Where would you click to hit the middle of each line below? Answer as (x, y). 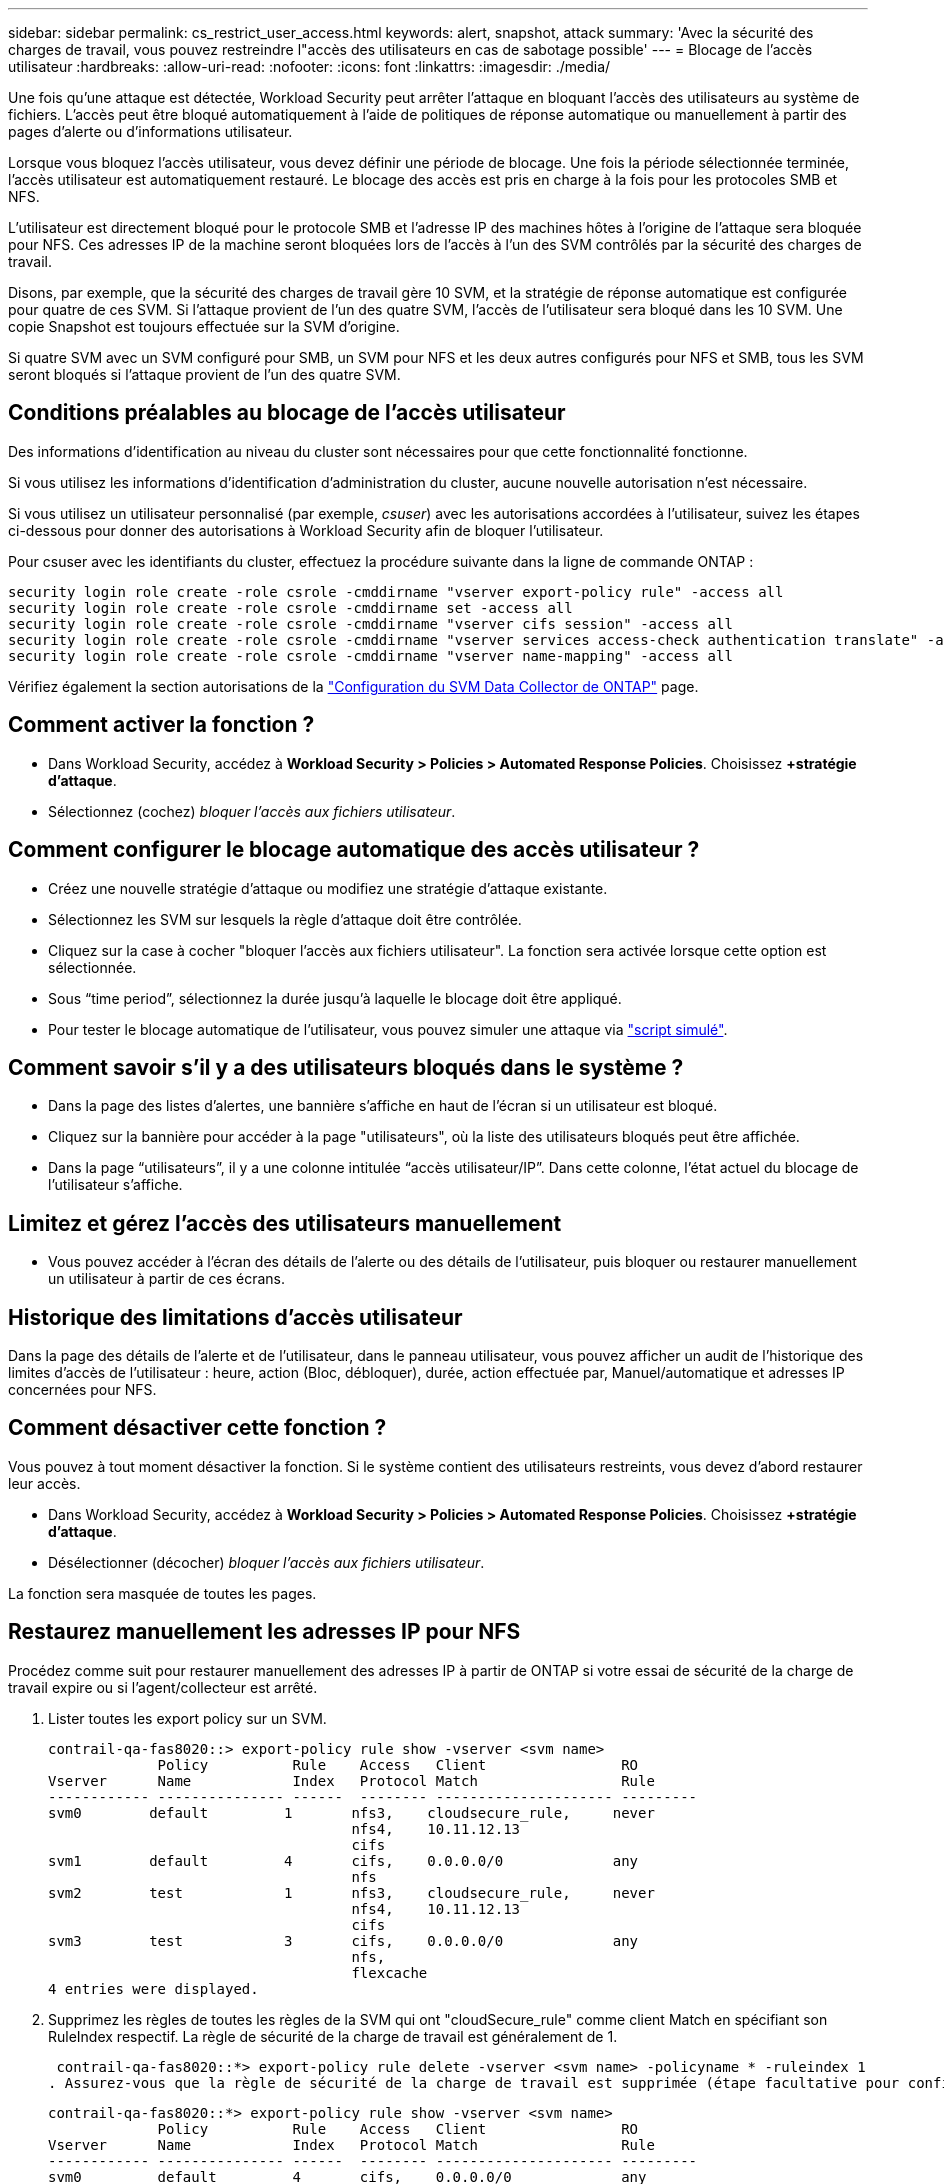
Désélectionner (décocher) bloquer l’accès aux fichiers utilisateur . (266, 1562)
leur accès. (44, 1483)
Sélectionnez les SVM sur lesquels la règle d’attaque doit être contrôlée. (285, 919)
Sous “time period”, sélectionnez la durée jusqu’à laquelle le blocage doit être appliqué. (335, 998)
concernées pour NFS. (82, 1390)
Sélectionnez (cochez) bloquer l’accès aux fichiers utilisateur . (252, 811)
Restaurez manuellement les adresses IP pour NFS (264, 1632)
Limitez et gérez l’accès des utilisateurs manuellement (285, 1223)
